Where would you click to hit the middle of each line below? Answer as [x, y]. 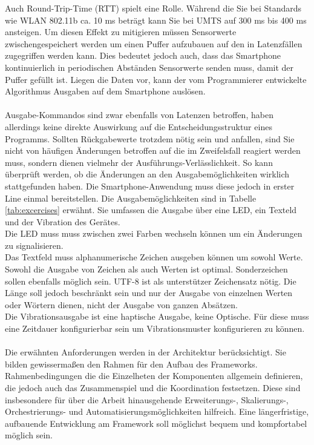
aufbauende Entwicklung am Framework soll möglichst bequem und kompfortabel [156, 423]
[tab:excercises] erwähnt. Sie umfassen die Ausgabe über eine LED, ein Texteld [151, 210]
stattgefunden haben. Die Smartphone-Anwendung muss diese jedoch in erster [150, 186]
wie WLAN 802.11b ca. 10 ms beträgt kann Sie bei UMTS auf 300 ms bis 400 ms [156, 20]
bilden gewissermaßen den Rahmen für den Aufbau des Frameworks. [131, 364]
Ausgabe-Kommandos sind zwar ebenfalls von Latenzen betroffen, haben [139, 115]
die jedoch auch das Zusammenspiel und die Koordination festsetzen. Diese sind [153, 387]
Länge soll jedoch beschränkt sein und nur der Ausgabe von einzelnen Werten [149, 293]
